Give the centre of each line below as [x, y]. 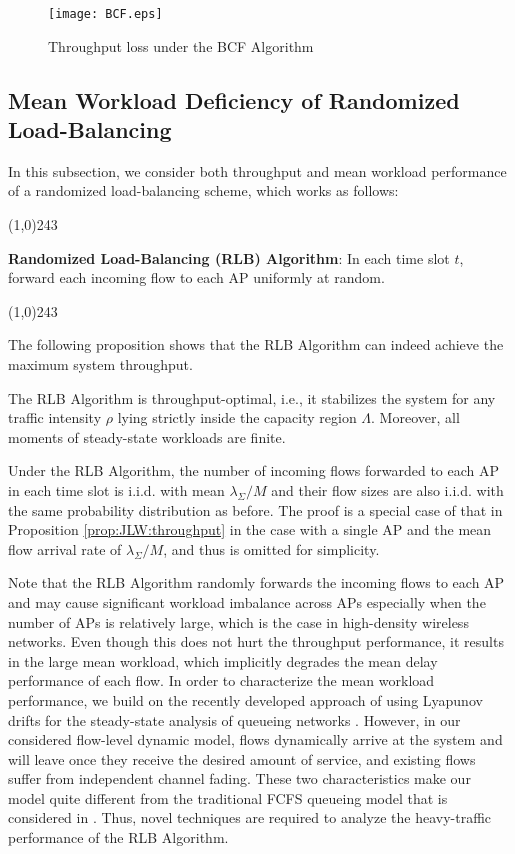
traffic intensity [55, 417]
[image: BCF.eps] [105, 14]
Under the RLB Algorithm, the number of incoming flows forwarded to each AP [254, 470]
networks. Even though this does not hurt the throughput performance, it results [256, 641]
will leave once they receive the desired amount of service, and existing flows [242, 758]
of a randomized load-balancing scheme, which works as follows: [203, 190]
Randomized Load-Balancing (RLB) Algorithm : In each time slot [229, 257]
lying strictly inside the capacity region [237, 417]
